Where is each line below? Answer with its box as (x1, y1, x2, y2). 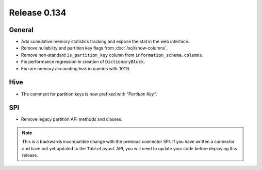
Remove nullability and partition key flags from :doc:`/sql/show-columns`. (21, 45, 168, 51)
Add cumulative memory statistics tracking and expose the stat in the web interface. (21, 39, 190, 45)
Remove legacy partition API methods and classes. (21, 116, 123, 122)
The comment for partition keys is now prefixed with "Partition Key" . (21, 91, 158, 97)
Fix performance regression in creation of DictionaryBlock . (21, 59, 145, 65)
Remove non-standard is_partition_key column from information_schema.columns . (21, 52, 203, 58)
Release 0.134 (9, 7, 66, 18)
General (9, 26, 34, 34)
